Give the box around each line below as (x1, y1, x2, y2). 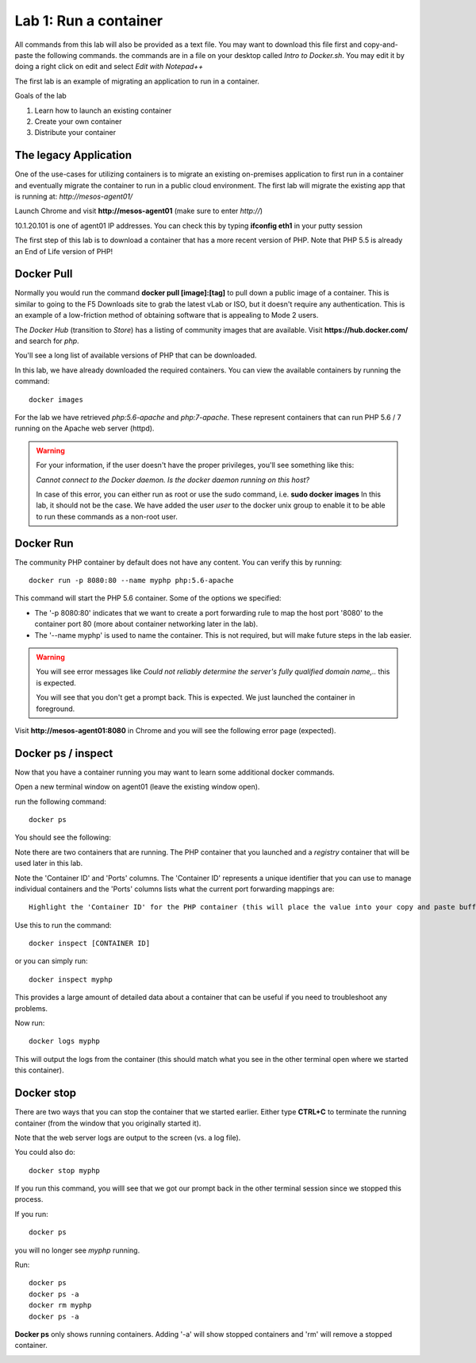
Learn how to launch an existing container (34, 106, 172, 115)
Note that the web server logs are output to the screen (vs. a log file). (14, 1133, 241, 1142)
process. (14, 1195, 44, 1204)
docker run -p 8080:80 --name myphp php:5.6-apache (29, 576, 234, 585)
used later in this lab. (14, 859, 83, 868)
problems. (14, 1003, 48, 1013)
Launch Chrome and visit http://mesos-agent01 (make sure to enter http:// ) (14, 207, 263, 216)
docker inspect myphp (29, 975, 113, 984)
